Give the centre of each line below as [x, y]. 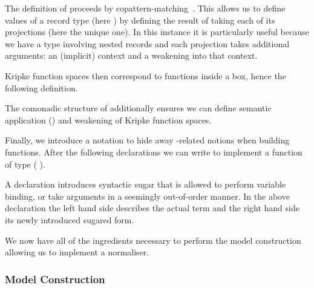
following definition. [41, 87]
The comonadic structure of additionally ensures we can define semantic [138, 108]
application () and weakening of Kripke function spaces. [108, 119]
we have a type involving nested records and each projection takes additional [147, 43]
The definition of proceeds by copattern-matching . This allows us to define [145, 8]
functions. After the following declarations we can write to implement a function [154, 152]
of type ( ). [25, 164]
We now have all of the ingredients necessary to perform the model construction [153, 240]
